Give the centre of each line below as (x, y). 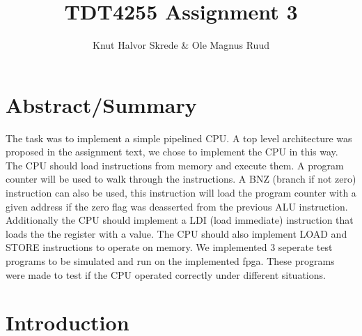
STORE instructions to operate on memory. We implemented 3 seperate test (169, 247)
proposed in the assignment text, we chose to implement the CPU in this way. (172, 152)
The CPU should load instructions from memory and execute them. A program (175, 165)
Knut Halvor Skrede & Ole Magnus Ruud (181, 45)
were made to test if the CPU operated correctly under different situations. (166, 274)
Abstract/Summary (101, 104)
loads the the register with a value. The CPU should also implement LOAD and (176, 233)
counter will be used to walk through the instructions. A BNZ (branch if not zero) (181, 179)
